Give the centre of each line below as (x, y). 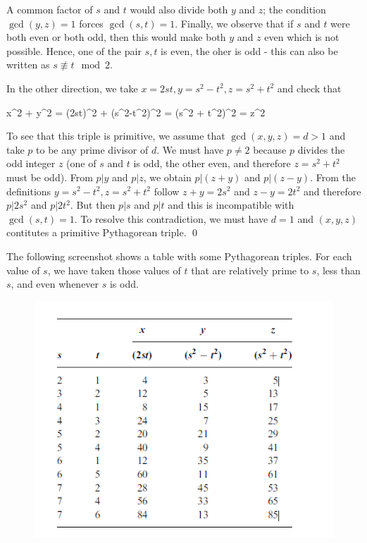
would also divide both (179, 9)
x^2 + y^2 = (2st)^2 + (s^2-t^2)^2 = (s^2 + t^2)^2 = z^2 (136, 112)
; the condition (294, 9)
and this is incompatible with (231, 205)
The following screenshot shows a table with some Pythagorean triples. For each (179, 256)
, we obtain (167, 177)
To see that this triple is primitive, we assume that (116, 136)
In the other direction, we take (72, 88)
